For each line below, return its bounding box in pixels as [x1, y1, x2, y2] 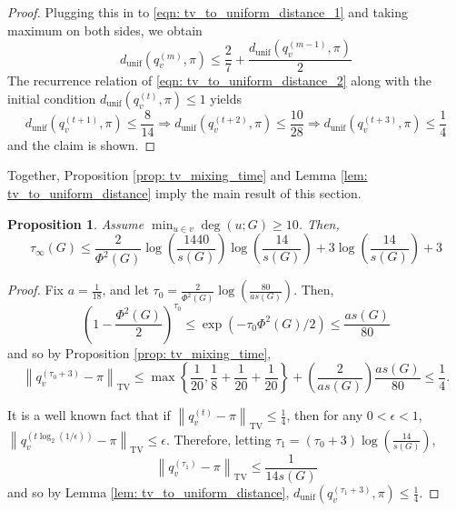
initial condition [7, 88, 96, 107]
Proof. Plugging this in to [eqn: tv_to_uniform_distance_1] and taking [7, 3, 409, 21]
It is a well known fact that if [7, 406, 171, 425]
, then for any [286, 406, 363, 425]
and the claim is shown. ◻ [7, 135, 156, 154]
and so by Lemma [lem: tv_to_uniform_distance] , [7, 483, 290, 502]
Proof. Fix [7, 280, 64, 299]
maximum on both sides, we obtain [7, 20, 203, 39]
